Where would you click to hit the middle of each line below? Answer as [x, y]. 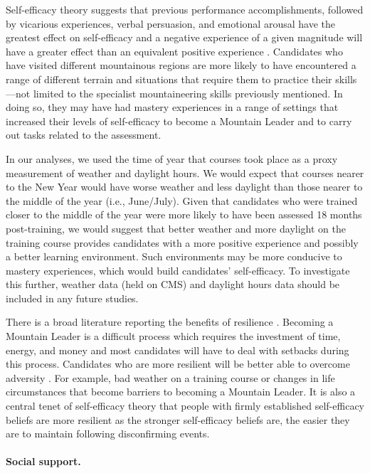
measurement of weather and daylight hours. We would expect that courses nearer [185, 172]
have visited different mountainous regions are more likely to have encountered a [181, 65]
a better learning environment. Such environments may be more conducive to [174, 256]
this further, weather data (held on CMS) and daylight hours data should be [173, 284]
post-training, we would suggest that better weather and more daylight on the [176, 228]
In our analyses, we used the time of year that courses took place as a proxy [172, 158]
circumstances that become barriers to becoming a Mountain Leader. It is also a [181, 392]
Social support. [43, 461]
